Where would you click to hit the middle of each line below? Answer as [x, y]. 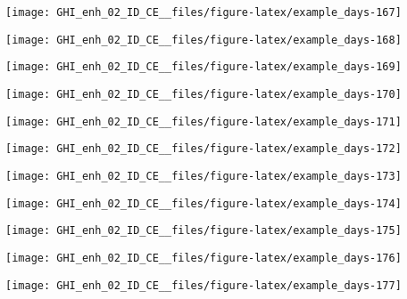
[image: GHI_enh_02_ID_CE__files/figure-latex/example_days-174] [203, 203]
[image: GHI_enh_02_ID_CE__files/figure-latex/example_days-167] [203, 12]
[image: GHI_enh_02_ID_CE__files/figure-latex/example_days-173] [203, 176]
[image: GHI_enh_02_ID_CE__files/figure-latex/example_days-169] [203, 67]
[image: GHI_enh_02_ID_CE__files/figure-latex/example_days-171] [203, 121]
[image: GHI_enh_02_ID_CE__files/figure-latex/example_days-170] [203, 94]
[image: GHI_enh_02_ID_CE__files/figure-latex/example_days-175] [203, 231]
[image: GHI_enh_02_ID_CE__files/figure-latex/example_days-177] [203, 285]
